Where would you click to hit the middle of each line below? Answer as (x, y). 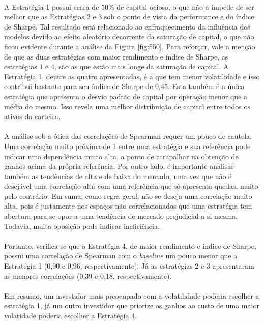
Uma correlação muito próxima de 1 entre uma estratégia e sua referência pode (127, 146)
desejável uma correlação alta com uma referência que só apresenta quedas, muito (131, 186)
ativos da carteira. (32, 116)
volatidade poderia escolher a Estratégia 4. (71, 315)
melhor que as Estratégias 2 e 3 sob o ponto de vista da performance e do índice (129, 17)
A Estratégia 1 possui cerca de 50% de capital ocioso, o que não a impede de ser (129, 6)
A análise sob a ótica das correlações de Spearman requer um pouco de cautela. (128, 136)
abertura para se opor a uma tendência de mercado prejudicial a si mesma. (121, 216)
